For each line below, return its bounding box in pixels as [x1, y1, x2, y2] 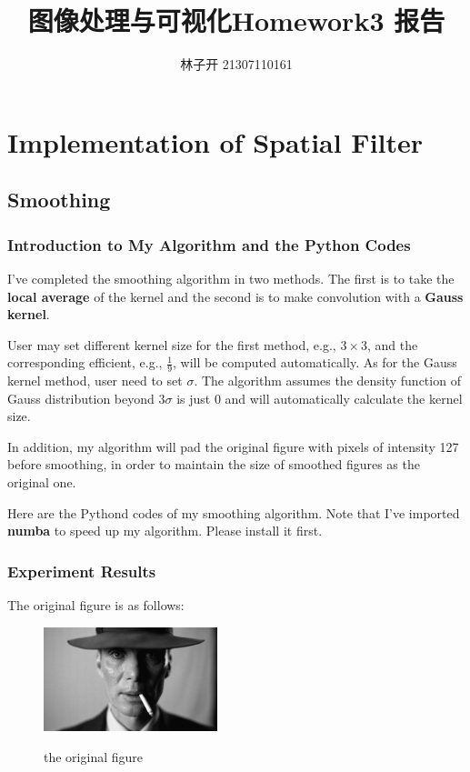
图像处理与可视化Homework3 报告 [27, 2, 445, 39]
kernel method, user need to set [7, 371, 183, 390]
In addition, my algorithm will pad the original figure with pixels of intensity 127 [7, 436, 459, 456]
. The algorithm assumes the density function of [194, 371, 461, 390]
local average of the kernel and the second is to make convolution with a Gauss [7, 286, 464, 306]
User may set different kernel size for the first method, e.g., [7, 335, 336, 354]
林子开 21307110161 [180, 55, 293, 74]
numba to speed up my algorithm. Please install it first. [7, 521, 323, 540]
